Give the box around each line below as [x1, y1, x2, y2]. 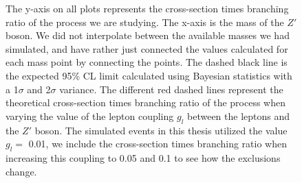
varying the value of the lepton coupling [6, 108, 174, 123]
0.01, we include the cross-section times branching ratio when [28, 136, 287, 151]
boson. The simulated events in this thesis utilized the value [34, 123, 288, 137]
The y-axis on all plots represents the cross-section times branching [6, 1, 289, 15]
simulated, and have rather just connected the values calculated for [6, 41, 288, 56]
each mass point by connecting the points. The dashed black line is [6, 55, 288, 69]
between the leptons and [187, 108, 290, 123]
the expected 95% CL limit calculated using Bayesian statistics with [6, 68, 292, 82]
